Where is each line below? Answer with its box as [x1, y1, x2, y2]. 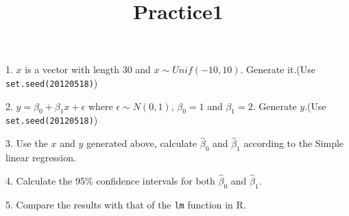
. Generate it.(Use [240, 62, 315, 77]
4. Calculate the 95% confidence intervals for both [5, 173, 215, 187]
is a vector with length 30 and [25, 62, 151, 77]
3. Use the [5, 136, 48, 150]
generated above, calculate [86, 136, 197, 150]
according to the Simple [243, 136, 344, 150]
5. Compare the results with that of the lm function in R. [5, 197, 246, 211]
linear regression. [5, 150, 76, 165]
